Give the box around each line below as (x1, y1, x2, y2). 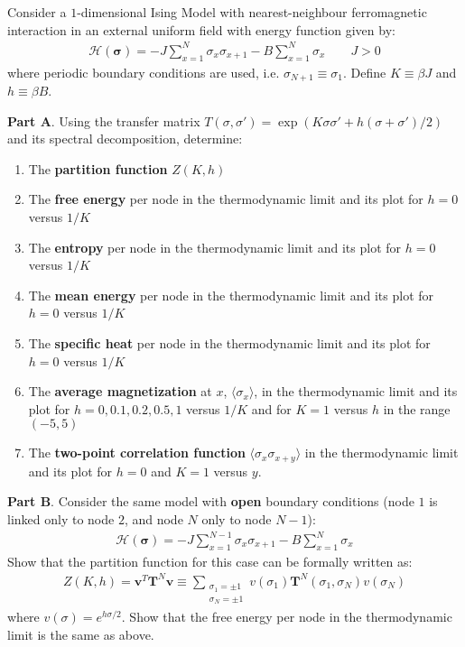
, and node (124, 509, 183, 528)
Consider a (7, 3, 67, 21)
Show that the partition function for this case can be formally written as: (7, 551, 413, 570)
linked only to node (7, 509, 115, 528)
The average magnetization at (28, 382, 212, 401)
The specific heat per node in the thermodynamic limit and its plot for (28, 333, 431, 352)
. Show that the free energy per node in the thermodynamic (121, 607, 452, 626)
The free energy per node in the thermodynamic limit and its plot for (28, 189, 423, 208)
